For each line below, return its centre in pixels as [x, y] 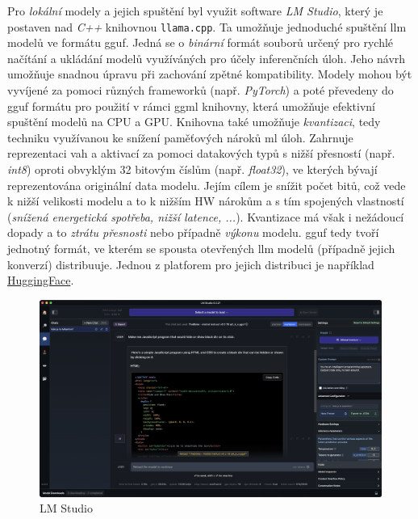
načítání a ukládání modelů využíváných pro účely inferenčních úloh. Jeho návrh [207, 58]
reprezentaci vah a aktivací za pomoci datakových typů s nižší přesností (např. [201, 153]
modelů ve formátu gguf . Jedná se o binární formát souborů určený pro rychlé [201, 42]
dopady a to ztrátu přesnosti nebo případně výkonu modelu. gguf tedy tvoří [193, 232]
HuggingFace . [41, 280]
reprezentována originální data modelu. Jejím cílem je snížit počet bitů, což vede [207, 185]
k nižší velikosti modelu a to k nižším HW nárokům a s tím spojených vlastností [206, 201]
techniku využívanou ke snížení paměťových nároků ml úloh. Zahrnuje [180, 137]
